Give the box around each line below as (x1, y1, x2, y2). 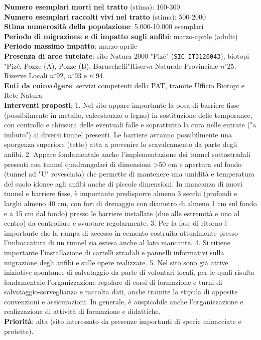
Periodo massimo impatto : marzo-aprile (4, 41, 138, 51)
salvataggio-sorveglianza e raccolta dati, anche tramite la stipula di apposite (4, 286, 238, 297)
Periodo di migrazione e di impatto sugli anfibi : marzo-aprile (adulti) (4, 31, 238, 41)
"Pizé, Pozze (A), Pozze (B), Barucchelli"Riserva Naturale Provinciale (4, 60, 218, 71)
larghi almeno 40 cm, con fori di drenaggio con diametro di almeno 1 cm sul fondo (4, 198, 257, 208)
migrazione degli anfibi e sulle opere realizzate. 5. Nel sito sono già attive (4, 257, 228, 267)
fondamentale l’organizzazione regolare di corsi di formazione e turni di (4, 276, 222, 287)
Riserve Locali (4, 70, 48, 81)
